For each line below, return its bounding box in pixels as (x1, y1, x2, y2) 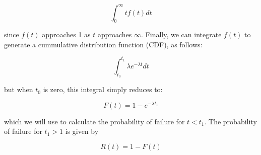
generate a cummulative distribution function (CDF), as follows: (4, 39, 203, 49)
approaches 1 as (42, 29, 91, 40)
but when (4, 84, 33, 95)
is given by (65, 126, 99, 136)
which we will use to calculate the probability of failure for (4, 116, 185, 126)
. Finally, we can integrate (141, 29, 222, 40)
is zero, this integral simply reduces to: (43, 84, 163, 95)
